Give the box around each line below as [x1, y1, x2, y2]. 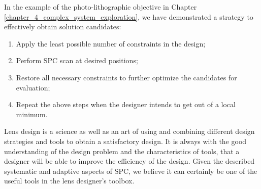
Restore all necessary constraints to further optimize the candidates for [16, 72, 237, 82]
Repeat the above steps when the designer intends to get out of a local [16, 99, 236, 110]
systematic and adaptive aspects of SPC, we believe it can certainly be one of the [4, 165, 257, 176]
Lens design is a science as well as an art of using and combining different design [4, 126, 255, 136]
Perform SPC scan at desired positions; [16, 55, 138, 66]
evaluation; [16, 82, 50, 92]
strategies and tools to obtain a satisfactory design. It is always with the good [4, 135, 247, 146]
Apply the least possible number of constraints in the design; [16, 38, 206, 49]
